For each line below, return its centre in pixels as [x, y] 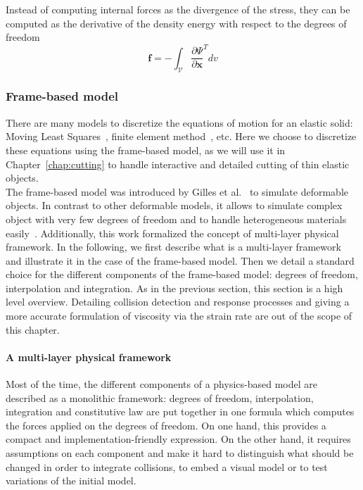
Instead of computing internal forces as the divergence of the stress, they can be [178, 9]
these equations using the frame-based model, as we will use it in [146, 150]
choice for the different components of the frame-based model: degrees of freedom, [182, 274]
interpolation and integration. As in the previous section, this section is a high [174, 288]
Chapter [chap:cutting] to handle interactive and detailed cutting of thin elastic [178, 164]
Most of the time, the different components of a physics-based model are [161, 384]
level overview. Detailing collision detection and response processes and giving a [178, 302]
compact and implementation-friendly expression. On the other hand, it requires [178, 439]
